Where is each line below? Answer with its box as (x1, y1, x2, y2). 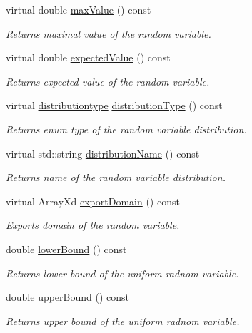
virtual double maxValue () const (6, 2, 151, 16)
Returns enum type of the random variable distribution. (6, 121, 247, 136)
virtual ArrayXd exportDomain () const (6, 193, 180, 208)
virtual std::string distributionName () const (6, 145, 200, 160)
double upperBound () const (6, 290, 130, 304)
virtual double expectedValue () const (6, 50, 171, 65)
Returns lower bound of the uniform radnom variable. (6, 265, 239, 280)
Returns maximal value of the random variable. (6, 26, 211, 41)
